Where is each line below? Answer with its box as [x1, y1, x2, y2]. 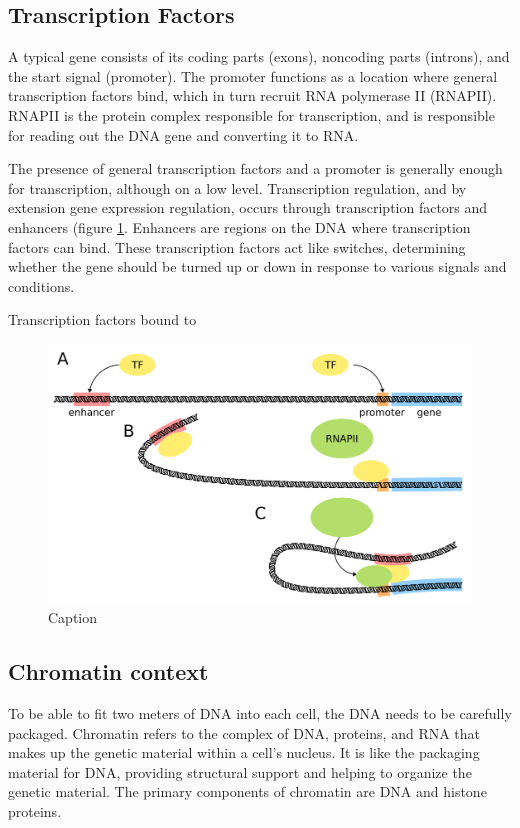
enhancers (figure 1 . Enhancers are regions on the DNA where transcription [8, 216, 471, 237]
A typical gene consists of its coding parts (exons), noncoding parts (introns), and [8, 46, 510, 67]
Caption [48, 607, 98, 628]
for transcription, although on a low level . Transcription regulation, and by [8, 177, 467, 198]
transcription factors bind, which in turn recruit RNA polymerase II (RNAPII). [8, 85, 497, 106]
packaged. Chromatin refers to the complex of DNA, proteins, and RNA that [8, 722, 481, 743]
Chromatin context [8, 656, 209, 687]
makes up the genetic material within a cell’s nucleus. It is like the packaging [8, 742, 480, 763]
